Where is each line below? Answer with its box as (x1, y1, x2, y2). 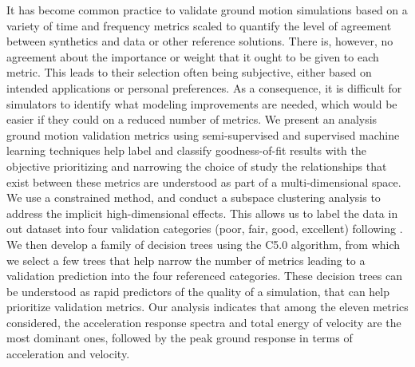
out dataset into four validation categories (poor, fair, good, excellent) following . (6, 220, 403, 237)
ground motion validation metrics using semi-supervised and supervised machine (6, 126, 400, 143)
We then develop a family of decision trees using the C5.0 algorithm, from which (6, 235, 401, 252)
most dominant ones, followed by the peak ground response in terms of (6, 330, 353, 346)
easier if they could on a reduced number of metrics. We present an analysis (6, 111, 377, 128)
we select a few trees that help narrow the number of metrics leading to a (6, 251, 366, 268)
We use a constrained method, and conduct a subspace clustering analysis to (6, 189, 381, 206)
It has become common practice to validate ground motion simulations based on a (6, 2, 408, 18)
